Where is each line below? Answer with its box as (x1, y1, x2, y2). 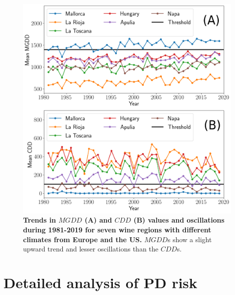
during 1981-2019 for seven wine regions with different (23, 224, 211, 234)
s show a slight (167, 234, 212, 244)
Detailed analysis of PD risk (3, 272, 198, 292)
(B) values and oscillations (133, 215, 225, 225)
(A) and (84, 215, 112, 225)
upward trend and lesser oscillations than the (23, 244, 158, 254)
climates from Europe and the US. (23, 234, 142, 244)
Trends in (23, 215, 56, 225)
